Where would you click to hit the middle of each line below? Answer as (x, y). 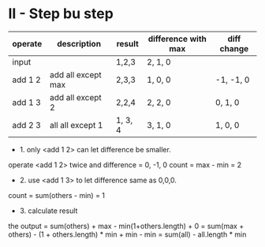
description (78, 43)
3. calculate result (49, 211)
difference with (177, 39)
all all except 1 (77, 125)
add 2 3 (26, 125)
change (234, 48)
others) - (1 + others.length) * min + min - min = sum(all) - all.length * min (127, 234)
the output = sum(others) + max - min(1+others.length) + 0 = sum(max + (126, 226)
